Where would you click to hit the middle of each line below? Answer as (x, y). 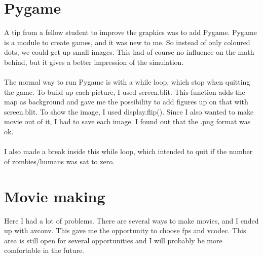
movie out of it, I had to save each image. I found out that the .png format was (127, 121)
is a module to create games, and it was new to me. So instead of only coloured (127, 42)
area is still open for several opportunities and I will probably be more (113, 240)
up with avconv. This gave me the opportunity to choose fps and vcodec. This (125, 230)
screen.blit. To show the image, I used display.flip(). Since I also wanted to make (129, 111)
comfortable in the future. (44, 250)
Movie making (55, 196)
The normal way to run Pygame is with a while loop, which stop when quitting (127, 82)
